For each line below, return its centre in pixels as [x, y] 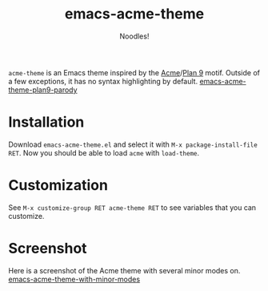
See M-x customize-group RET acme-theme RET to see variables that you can [132, 207]
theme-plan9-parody [43, 90]
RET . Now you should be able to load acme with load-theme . [104, 152]
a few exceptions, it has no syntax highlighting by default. [103, 81]
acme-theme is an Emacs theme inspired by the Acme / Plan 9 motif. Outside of [134, 72]
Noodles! [134, 36]
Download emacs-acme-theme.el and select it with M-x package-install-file [133, 144]
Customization [58, 186]
